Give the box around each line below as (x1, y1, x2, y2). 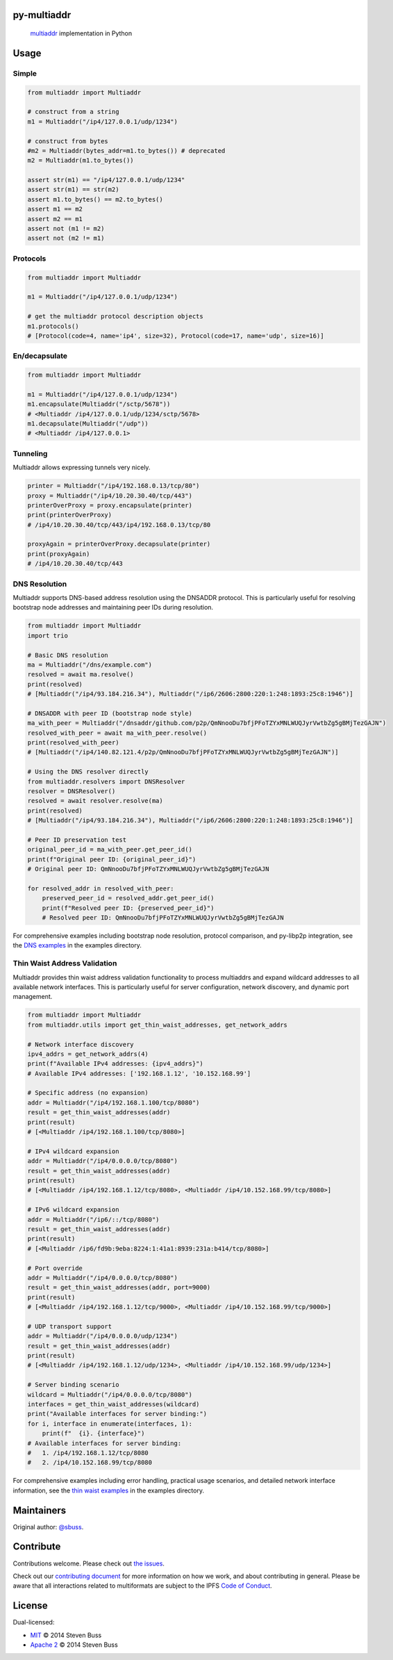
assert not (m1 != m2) (27, 225, 105, 233)
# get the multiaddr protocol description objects (27, 313, 204, 320)
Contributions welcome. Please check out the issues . (12, 1559, 165, 1568)
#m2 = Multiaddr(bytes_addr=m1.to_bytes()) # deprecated (27, 147, 226, 154)
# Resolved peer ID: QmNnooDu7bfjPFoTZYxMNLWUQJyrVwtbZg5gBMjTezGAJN (42, 914, 284, 922)
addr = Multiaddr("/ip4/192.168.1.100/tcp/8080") (27, 1098, 200, 1107)
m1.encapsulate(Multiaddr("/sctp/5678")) (27, 400, 171, 408)
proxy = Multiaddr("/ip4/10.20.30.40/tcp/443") (27, 491, 192, 500)
